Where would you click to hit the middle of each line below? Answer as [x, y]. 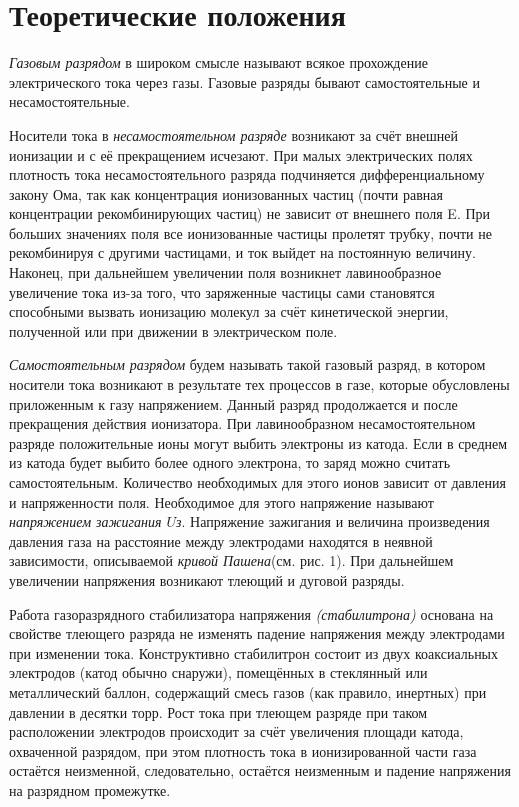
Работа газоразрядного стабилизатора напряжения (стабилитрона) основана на [251, 613]
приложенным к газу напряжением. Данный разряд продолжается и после [233, 403]
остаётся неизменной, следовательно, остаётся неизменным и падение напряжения [260, 770]
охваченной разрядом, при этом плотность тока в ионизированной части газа [243, 750]
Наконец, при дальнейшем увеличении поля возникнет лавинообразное [225, 272]
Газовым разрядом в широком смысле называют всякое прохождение [218, 62]
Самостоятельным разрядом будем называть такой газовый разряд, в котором [247, 364]
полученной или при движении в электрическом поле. [173, 330]
